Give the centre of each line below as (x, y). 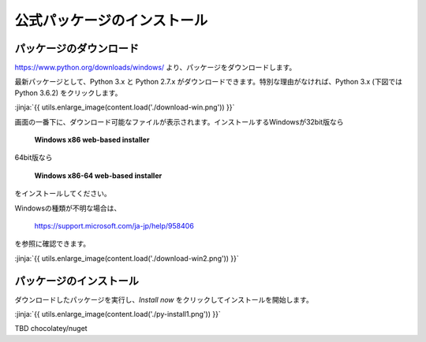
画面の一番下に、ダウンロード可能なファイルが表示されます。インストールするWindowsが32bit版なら (179, 121)
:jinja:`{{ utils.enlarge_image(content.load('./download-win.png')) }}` (125, 107)
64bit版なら (34, 158)
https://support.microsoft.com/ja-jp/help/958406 (114, 225)
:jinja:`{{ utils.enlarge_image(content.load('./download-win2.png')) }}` (127, 258)
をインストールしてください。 (63, 194)
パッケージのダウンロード (77, 48)
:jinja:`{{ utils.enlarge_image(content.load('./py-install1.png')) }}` (118, 314)
